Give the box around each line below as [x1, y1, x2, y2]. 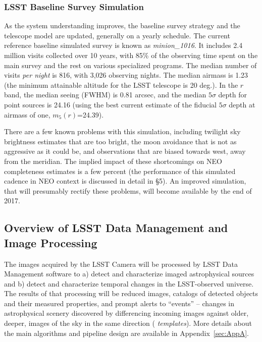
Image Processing [4, 235, 97, 250]
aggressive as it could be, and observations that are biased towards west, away [4, 146, 246, 156]
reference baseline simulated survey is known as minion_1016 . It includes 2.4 [4, 40, 243, 50]
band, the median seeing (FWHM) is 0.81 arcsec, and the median [4, 89, 206, 100]
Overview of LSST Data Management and [4, 220, 228, 236]
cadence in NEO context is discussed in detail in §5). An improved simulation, [4, 176, 246, 186]
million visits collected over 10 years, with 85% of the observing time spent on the [4, 50, 258, 60]
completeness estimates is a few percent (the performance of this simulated [4, 165, 236, 176]
